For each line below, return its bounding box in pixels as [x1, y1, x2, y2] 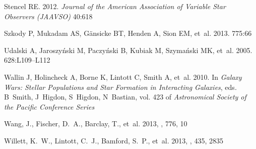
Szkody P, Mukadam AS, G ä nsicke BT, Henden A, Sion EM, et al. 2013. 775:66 [4, 28, 252, 38]
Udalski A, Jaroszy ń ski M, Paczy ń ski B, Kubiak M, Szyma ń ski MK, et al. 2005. [4, 44, 252, 55]
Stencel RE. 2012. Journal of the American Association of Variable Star [4, 1, 226, 11]
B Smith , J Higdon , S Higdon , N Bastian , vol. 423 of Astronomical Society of [4, 91, 246, 102]
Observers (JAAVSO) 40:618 [4, 11, 93, 21]
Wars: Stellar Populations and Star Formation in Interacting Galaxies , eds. [4, 81, 237, 92]
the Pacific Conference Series [4, 101, 95, 112]
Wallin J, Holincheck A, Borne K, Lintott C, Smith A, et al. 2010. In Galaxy [4, 71, 242, 82]
